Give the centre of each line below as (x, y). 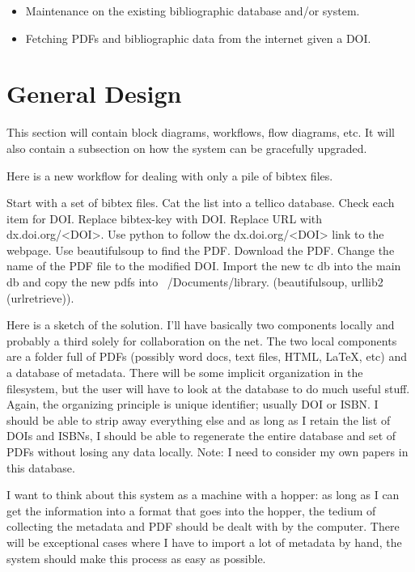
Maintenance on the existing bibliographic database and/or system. (193, 11)
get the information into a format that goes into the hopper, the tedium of (191, 510)
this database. (41, 467)
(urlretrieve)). (40, 297)
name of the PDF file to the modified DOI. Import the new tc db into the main (204, 266)
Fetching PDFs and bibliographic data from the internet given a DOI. (198, 38)
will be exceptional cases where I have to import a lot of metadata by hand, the (204, 542)
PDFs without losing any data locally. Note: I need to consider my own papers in (207, 451)
